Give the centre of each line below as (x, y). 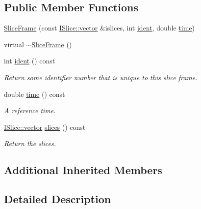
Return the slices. (30, 143)
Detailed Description (58, 199)
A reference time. (30, 110)
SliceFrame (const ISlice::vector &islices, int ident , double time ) (100, 28)
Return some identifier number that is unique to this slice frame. (101, 77)
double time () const (35, 94)
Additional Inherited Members (83, 170)
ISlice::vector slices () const (45, 127)
